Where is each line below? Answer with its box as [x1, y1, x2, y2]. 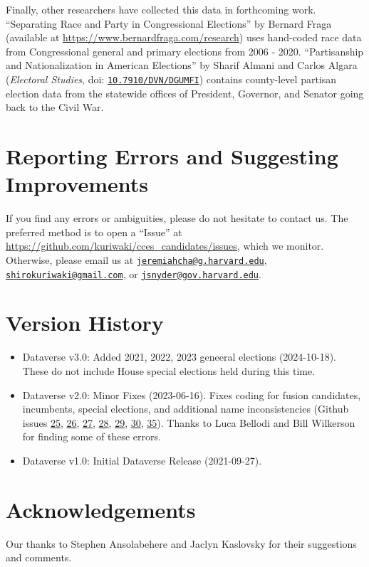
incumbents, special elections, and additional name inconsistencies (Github [22, 401, 349, 416]
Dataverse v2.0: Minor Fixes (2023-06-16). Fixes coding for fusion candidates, [22, 387, 361, 402]
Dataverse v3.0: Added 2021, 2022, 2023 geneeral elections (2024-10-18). [22, 349, 337, 364]
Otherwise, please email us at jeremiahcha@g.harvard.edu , [6, 252, 267, 267]
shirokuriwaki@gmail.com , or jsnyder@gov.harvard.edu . [6, 266, 261, 281]
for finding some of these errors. [22, 429, 161, 444]
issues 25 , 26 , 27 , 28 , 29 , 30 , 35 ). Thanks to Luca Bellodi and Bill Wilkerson [22, 415, 355, 430]
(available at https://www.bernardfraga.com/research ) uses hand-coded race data [6, 30, 362, 45]
